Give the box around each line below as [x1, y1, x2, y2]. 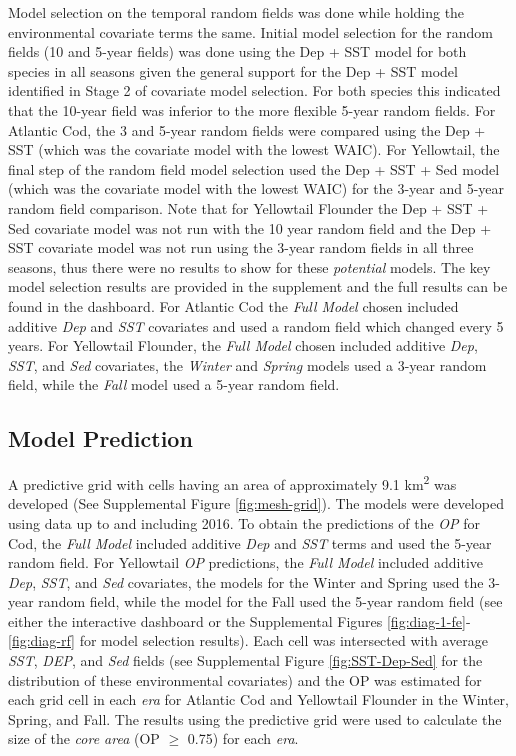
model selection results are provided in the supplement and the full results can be [8, 276, 508, 297]
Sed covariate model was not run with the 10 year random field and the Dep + [8, 217, 492, 238]
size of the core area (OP [8, 728, 160, 749]
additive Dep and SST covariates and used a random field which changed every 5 [8, 315, 504, 336]
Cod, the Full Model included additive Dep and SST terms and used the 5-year [8, 532, 492, 553]
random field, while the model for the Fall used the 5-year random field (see [38, 591, 503, 612]
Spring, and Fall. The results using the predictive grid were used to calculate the [8, 708, 502, 729]
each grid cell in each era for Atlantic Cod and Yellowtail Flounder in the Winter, [8, 689, 509, 710]
